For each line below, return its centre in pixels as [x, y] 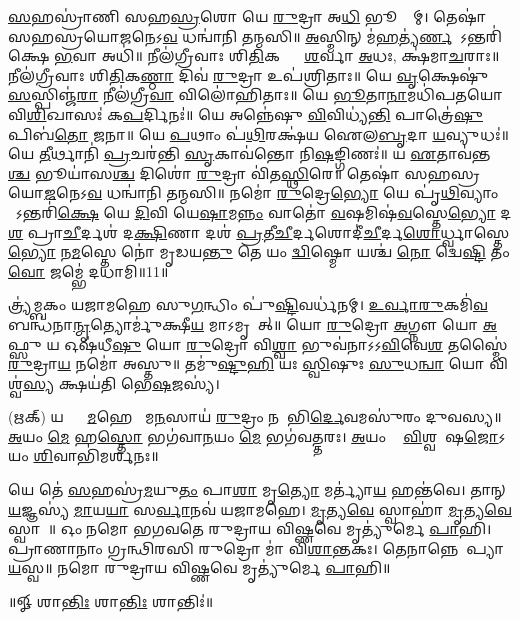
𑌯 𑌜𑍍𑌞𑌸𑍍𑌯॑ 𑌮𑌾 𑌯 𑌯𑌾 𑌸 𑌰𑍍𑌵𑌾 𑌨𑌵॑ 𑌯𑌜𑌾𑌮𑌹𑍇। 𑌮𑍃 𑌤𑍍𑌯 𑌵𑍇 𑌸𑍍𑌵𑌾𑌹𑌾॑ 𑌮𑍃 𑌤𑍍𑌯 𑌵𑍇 [260, 508]
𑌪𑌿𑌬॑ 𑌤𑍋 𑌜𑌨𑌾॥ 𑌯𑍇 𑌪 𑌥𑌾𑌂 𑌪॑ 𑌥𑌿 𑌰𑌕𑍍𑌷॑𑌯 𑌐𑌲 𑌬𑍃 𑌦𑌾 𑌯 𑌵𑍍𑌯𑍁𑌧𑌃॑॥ [258, 133]
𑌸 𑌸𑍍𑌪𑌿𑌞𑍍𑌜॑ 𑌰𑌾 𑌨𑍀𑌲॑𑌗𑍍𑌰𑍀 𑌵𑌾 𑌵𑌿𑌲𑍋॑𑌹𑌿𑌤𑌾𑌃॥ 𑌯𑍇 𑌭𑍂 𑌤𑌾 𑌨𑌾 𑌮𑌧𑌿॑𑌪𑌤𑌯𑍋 [255, 94]
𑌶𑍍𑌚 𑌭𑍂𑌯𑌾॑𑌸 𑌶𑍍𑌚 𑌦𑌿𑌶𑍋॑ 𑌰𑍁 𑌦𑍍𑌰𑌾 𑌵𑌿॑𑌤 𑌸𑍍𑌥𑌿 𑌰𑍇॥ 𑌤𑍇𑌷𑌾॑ [204, 172]
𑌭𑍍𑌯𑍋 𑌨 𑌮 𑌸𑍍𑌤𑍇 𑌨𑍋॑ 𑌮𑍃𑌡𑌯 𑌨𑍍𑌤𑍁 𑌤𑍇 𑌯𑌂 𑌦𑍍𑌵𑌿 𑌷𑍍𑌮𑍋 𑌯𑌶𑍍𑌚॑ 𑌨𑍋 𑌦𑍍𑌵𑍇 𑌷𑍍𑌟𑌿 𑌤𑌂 [259, 251]
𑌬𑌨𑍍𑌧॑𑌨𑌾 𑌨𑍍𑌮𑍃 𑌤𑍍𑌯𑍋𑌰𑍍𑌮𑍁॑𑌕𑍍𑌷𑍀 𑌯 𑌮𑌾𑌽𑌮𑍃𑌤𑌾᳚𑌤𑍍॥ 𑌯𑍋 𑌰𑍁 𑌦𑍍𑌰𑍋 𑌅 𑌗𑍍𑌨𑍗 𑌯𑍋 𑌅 [252, 323]
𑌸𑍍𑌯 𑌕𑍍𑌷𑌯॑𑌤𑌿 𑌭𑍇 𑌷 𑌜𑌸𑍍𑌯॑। [121, 382]
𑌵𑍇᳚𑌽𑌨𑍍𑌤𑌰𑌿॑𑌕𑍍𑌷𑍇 [477, 35]
